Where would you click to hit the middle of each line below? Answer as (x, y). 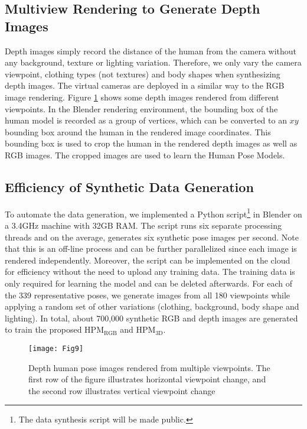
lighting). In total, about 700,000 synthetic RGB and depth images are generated (151, 318)
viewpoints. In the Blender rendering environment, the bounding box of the (141, 108)
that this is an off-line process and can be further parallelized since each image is (151, 248)
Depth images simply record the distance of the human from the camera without (151, 51)
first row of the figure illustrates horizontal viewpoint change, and (147, 379)
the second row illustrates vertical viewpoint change (122, 390)
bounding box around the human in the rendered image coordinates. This (138, 131)
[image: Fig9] (56, 348)
